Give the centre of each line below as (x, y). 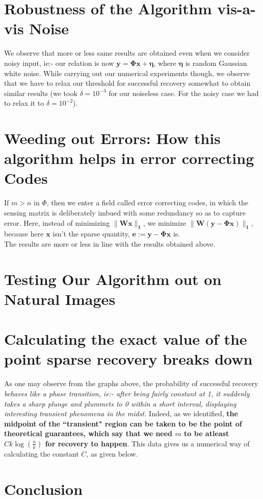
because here (24, 234)
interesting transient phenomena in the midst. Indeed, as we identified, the (121, 413)
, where (165, 63)
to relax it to (24, 103)
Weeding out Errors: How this (112, 138)
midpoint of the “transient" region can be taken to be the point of (123, 423)
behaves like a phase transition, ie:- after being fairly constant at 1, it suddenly (127, 394)
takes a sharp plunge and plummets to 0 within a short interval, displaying (120, 403)
